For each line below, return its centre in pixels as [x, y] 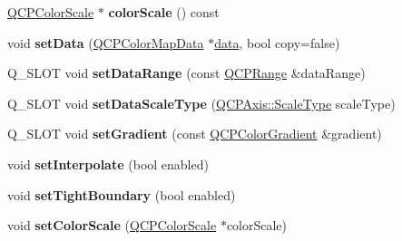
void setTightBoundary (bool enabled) [122, 194]
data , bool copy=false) [277, 42]
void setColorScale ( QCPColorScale [112, 225]
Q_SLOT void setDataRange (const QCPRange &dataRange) [186, 73]
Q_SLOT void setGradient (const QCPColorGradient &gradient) [195, 134]
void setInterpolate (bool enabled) [108, 164]
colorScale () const [164, 12]
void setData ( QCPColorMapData [106, 42]
